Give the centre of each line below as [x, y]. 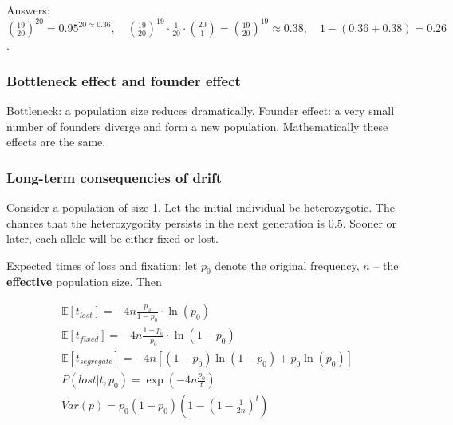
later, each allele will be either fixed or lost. [112, 238]
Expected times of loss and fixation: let [102, 265]
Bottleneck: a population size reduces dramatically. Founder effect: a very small [201, 110]
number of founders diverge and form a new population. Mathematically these [197, 126]
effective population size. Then [84, 282]
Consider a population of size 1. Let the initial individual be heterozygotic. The [201, 207]
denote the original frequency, [287, 265]
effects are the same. [56, 142]
